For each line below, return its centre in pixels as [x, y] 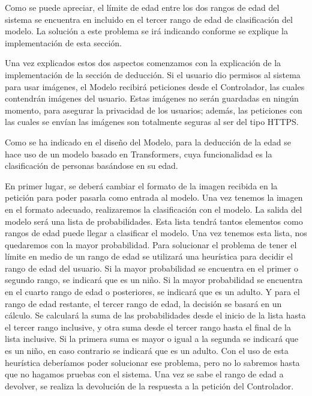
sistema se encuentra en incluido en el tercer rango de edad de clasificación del [149, 19]
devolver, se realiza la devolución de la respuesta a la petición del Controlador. [149, 385]
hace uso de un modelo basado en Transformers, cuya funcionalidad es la [139, 154]
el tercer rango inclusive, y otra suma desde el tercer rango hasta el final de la [148, 327]
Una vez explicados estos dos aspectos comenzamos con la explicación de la [143, 63]
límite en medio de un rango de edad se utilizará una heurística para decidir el [149, 256]
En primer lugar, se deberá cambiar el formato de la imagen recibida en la [141, 185]
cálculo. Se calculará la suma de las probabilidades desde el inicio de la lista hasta [155, 315]
